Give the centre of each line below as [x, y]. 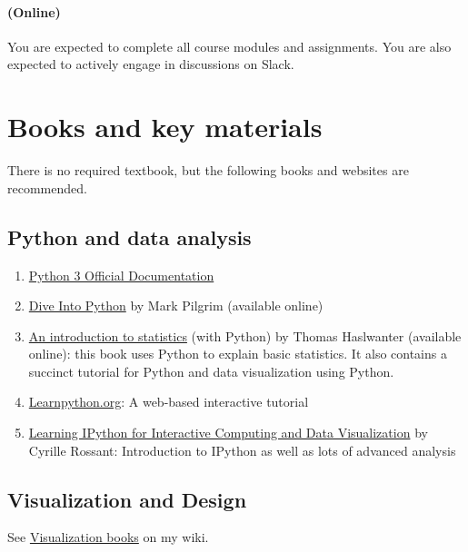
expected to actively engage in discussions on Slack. [151, 64]
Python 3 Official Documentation [121, 275]
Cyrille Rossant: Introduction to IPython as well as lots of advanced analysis [242, 450]
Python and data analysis [129, 237]
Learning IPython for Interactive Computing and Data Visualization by [228, 433]
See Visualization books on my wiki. [108, 537]
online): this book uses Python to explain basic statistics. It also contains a [238, 354]
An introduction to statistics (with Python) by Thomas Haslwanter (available [245, 335]
